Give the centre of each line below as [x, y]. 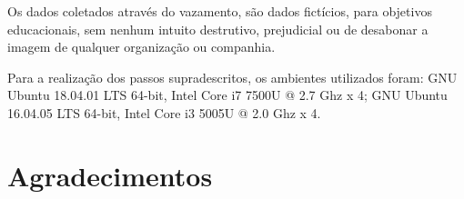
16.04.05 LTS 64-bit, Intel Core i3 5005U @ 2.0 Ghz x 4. [164, 112]
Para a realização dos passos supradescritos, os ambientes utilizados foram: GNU [232, 77]
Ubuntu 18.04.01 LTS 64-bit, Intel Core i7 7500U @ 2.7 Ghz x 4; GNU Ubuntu [227, 95]
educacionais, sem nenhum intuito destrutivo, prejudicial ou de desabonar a [218, 29]
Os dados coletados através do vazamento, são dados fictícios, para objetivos [220, 11]
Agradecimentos [110, 175]
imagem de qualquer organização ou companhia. [141, 47]
